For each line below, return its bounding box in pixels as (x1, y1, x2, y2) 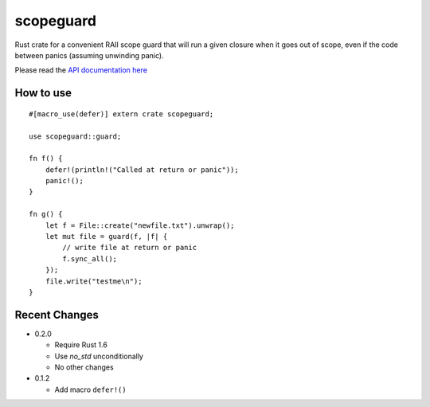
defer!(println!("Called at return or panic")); (45, 165, 239, 174)
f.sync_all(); (62, 254, 118, 263)
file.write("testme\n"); (45, 276, 143, 286)
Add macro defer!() (54, 385, 127, 394)
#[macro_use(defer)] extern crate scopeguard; (29, 109, 214, 119)
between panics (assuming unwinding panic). (14, 50, 164, 60)
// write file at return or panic (62, 243, 197, 252)
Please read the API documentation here (14, 65, 147, 75)
